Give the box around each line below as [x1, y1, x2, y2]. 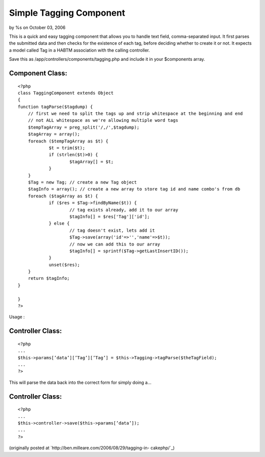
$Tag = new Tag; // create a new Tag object [27, 179, 137, 185]
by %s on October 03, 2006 [9, 25, 66, 30]
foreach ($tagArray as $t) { [27, 193, 98, 199]
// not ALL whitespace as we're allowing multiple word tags [27, 118, 179, 123]
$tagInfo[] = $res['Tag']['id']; [69, 214, 150, 219]
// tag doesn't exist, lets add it [69, 227, 155, 233]
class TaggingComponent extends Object [18, 90, 114, 96]
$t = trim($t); [49, 145, 85, 151]
